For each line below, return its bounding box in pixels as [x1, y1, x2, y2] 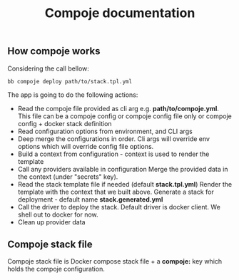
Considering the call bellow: [7, 64, 89, 73]
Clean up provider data [17, 217, 86, 226]
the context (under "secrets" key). [17, 172, 118, 181]
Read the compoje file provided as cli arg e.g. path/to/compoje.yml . [17, 104, 220, 113]
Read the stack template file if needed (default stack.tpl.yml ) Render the [17, 180, 233, 188]
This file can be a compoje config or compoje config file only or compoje [17, 112, 232, 120]
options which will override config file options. [17, 142, 154, 150]
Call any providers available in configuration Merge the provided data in [17, 165, 228, 173]
